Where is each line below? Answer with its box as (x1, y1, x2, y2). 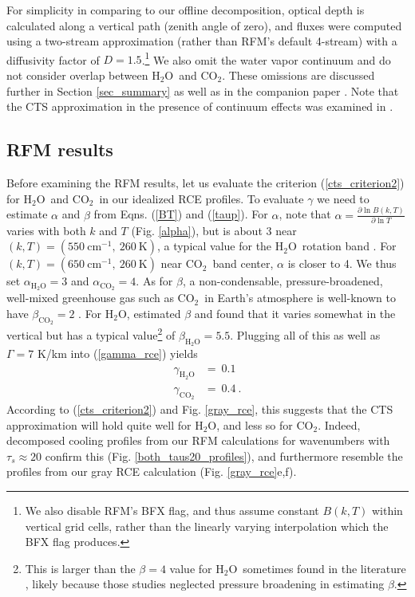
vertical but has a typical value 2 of (6, 324, 176, 343)
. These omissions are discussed (222, 67, 375, 84)
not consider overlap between (6, 67, 148, 84)
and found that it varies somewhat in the (194, 304, 396, 321)
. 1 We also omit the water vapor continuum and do (141, 49, 391, 68)
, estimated (126, 304, 181, 321)
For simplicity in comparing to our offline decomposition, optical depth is (6, 2, 365, 18)
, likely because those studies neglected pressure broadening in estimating (25, 575, 385, 592)
